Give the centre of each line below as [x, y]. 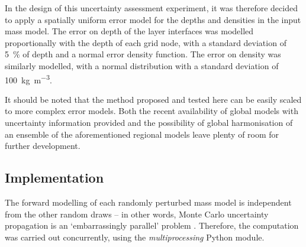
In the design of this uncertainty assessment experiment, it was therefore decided [151, 8]
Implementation [54, 178]
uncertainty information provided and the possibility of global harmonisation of [149, 122]
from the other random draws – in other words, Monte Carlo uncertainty [137, 214]
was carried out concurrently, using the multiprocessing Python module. [135, 237]
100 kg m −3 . [28, 79]
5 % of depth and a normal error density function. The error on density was [143, 54]
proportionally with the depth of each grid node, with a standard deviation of [146, 42]
